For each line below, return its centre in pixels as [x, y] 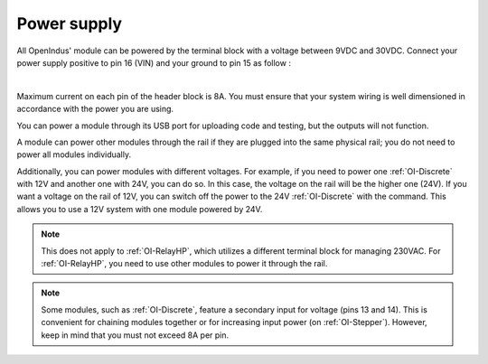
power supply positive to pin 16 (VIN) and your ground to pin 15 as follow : [154, 62]
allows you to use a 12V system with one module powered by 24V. [140, 209]
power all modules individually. [74, 154]
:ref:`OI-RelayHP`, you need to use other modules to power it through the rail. [184, 264]
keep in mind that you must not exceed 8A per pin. [135, 335]
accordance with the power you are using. [95, 109]
